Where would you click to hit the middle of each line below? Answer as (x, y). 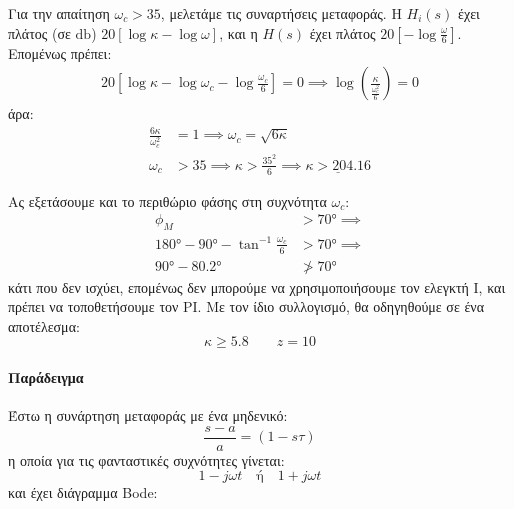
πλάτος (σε (39, 32)
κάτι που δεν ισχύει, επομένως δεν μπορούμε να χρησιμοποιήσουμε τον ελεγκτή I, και (257, 286)
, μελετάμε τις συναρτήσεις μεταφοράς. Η (281, 13)
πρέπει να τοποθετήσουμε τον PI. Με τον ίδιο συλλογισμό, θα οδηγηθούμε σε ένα (246, 306)
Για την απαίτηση (59, 13)
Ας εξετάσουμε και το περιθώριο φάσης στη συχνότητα (167, 200)
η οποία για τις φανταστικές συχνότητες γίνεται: (146, 459)
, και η (238, 32)
